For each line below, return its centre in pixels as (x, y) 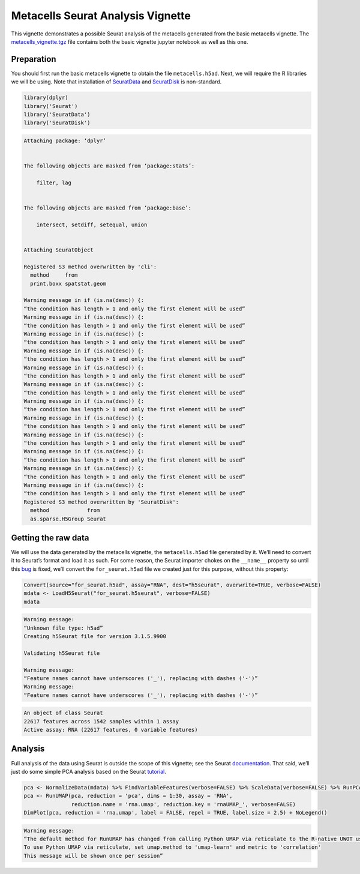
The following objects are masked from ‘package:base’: (108, 208)
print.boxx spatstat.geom (68, 283)
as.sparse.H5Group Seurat (68, 519)
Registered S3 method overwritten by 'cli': (90, 267)
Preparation (34, 59)
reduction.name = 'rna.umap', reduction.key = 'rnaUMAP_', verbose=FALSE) (184, 804)
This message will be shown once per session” (93, 856)
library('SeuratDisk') (57, 123)
